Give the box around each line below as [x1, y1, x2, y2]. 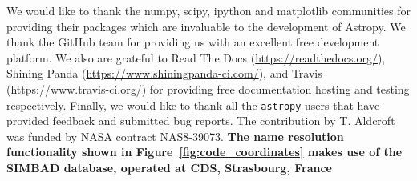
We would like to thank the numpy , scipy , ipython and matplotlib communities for [6, 2, 411, 18]
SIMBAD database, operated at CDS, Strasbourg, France [6, 159, 332, 175]
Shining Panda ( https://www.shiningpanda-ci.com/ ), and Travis [6, 65, 322, 82]
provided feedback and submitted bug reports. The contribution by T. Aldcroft [6, 112, 395, 129]
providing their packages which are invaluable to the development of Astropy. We [6, 18, 406, 34]
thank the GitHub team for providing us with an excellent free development [6, 34, 379, 50]
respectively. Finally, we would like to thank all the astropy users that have [6, 96, 380, 113]
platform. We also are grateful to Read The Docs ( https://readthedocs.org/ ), [6, 49, 386, 66]
